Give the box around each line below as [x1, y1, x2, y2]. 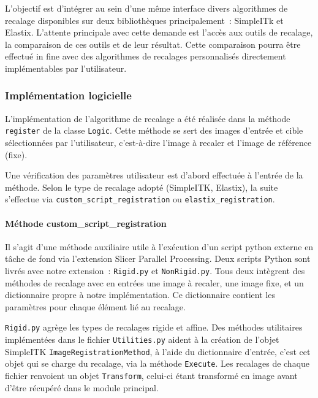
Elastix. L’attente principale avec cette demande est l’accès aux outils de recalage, [5, 26, 313, 39]
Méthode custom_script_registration [5, 216, 167, 229]
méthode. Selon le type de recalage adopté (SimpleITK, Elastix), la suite [5, 180, 278, 193]
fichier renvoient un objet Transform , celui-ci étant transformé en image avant [5, 369, 298, 382]
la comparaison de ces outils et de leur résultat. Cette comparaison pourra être [5, 37, 301, 50]
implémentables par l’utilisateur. [5, 61, 127, 74]
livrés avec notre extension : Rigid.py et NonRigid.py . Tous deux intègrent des [5, 264, 305, 277]
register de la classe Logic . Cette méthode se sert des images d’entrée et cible [5, 124, 303, 137]
